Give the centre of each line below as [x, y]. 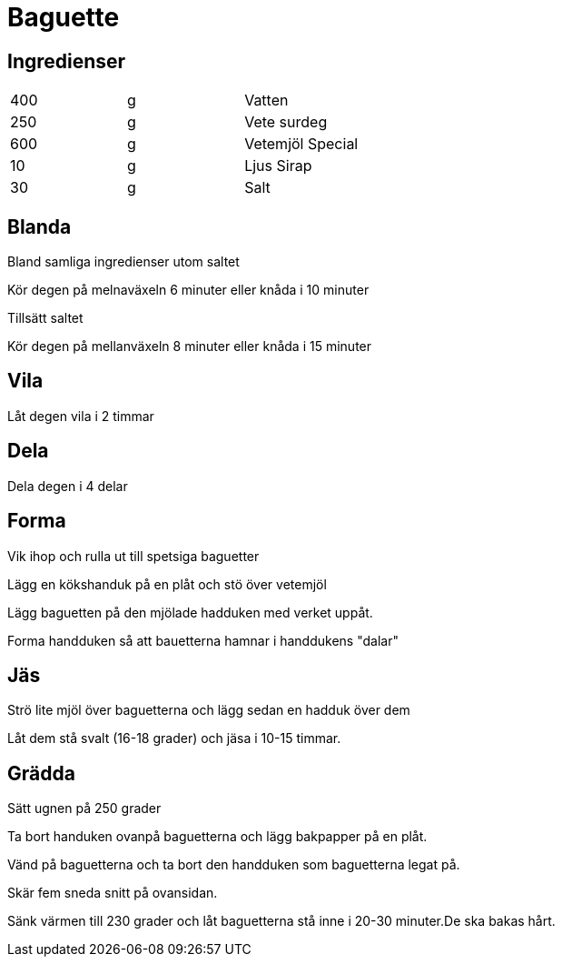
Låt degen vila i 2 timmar [81, 416]
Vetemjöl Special [301, 144]
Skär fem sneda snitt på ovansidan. [113, 893]
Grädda [41, 773]
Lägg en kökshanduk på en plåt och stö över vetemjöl [167, 584]
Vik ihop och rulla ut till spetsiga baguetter [133, 556]
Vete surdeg [286, 122]
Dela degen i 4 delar [68, 486]
